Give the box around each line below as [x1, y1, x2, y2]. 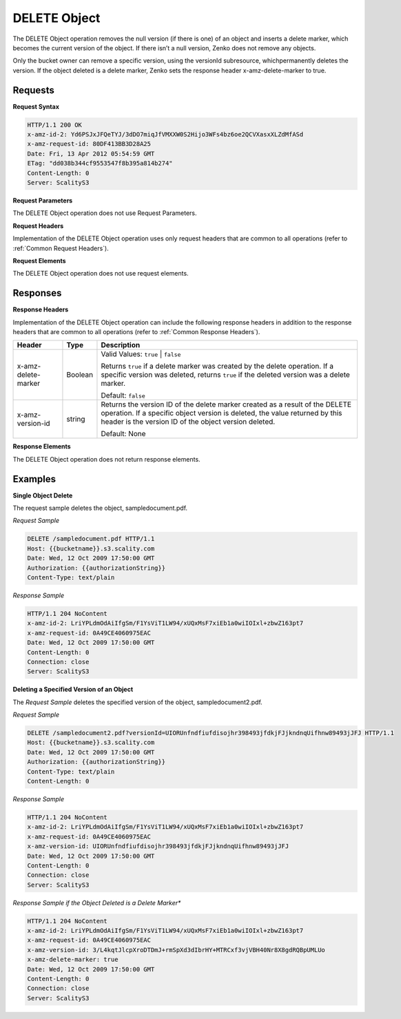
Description [101, 340, 141, 350]
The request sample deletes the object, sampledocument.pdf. [12, 504, 188, 513]
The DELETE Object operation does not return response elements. [12, 455, 200, 463]
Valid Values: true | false [101, 349, 181, 359]
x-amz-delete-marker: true [27, 956, 119, 964]
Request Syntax [12, 102, 60, 110]
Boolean [66, 370, 93, 380]
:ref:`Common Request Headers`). [12, 244, 110, 252]
